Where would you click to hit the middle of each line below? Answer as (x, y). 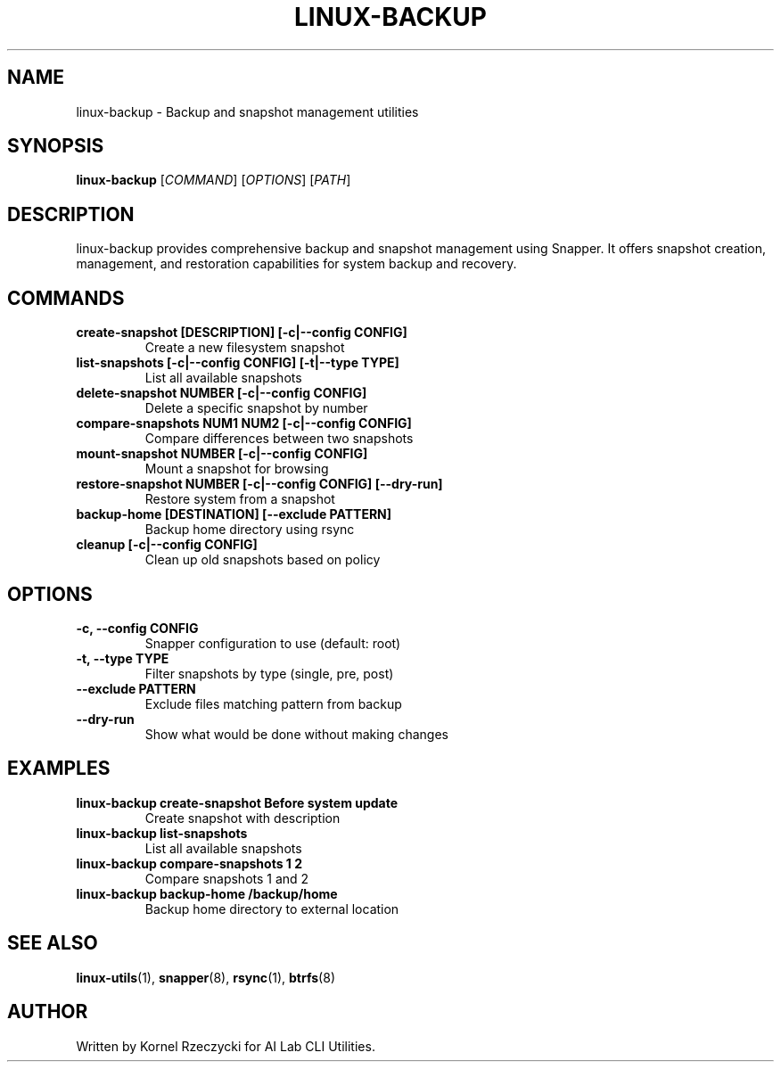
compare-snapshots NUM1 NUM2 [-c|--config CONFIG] (244, 423)
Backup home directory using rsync (250, 530)
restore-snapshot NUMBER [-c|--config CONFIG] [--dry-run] (259, 484)
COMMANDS (66, 298)
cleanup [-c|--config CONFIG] (167, 545)
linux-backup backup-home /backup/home (207, 893)
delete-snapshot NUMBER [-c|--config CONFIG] (222, 393)
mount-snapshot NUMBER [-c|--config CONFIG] (222, 454)
